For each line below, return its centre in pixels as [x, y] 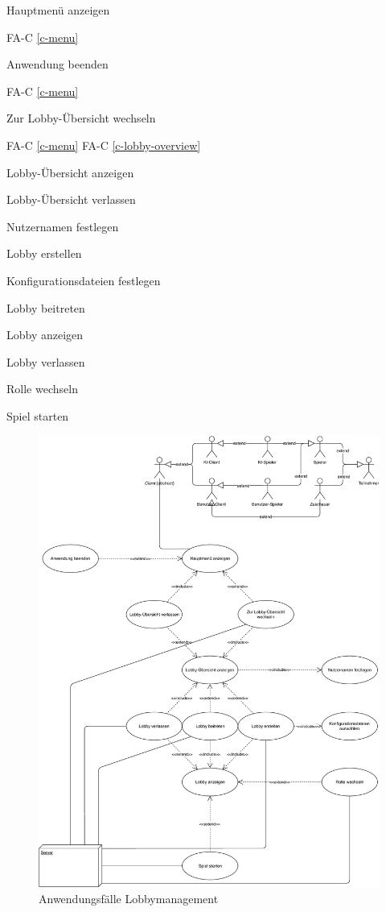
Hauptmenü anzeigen [58, 10]
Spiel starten [38, 415]
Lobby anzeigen [45, 335]
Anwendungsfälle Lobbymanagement [129, 899]
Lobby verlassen [46, 361]
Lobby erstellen [44, 253]
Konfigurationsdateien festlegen [84, 280]
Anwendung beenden [57, 64]
